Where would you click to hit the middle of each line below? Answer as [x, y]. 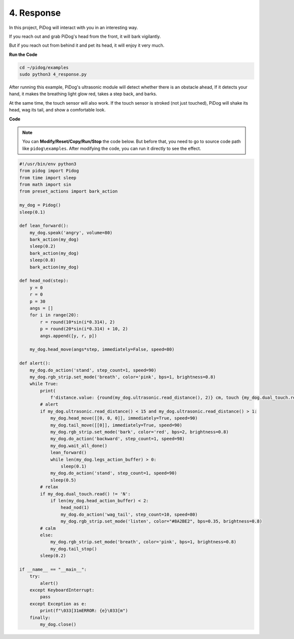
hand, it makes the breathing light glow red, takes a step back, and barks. [83, 94]
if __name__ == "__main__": [53, 569]
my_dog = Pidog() [40, 205]
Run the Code [23, 55]
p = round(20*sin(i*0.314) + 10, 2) [84, 329]
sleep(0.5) [63, 480]
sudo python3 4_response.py [53, 74]
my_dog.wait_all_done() [79, 445]
